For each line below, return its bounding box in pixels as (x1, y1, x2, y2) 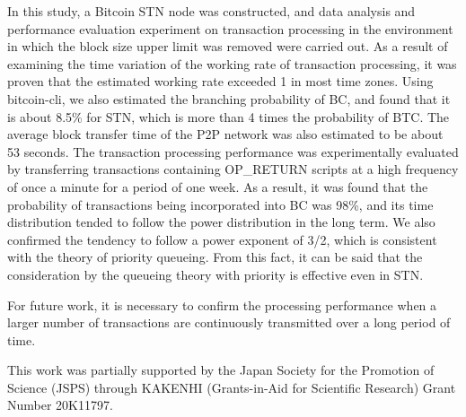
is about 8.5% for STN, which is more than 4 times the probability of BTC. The (7, 107, 450, 126)
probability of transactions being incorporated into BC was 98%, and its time (7, 195, 434, 213)
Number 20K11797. (7, 395, 113, 414)
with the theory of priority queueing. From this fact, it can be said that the (7, 248, 423, 266)
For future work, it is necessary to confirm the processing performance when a (7, 295, 437, 314)
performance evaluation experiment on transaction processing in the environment (7, 19, 453, 38)
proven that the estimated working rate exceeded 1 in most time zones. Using (7, 72, 434, 91)
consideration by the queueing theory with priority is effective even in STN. (7, 265, 424, 283)
